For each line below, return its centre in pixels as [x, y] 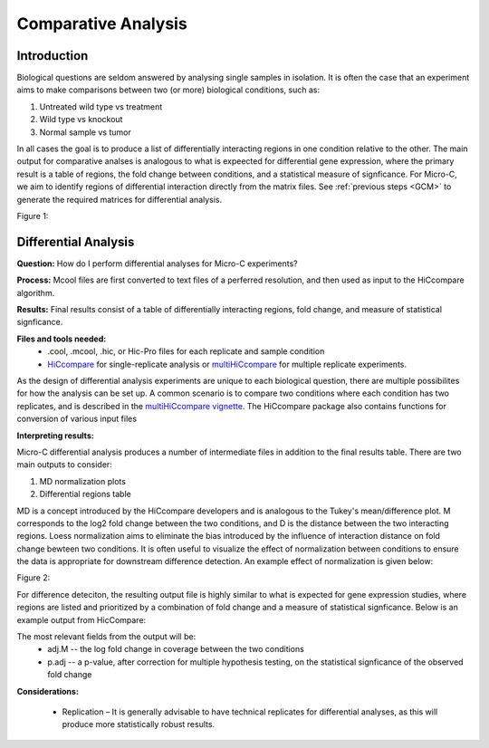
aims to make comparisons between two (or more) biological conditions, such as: [168, 90]
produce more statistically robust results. [139, 724]
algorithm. [36, 292]
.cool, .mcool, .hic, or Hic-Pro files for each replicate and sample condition [186, 351]
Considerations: [48, 691]
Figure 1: [33, 216]
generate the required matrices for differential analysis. [120, 199]
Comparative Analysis [102, 24]
